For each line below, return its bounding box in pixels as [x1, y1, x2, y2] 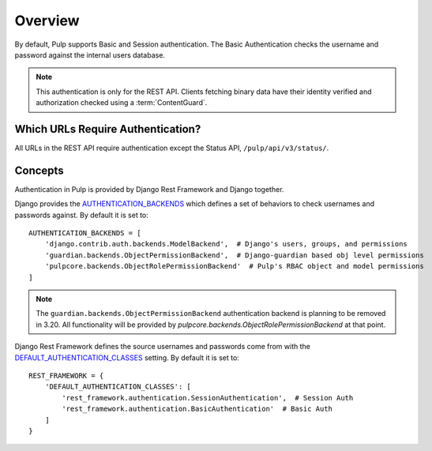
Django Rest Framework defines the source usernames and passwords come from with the [14, 342, 311, 351]
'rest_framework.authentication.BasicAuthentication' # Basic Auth [62, 404, 333, 414]
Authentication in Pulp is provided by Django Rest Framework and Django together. [14, 184, 284, 194]
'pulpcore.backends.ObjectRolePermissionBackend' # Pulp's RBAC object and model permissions [44, 261, 424, 271]
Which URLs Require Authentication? [14, 122, 201, 136]
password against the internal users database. [14, 50, 166, 59]
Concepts [14, 163, 64, 177]
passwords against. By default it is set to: [14, 210, 149, 220]
